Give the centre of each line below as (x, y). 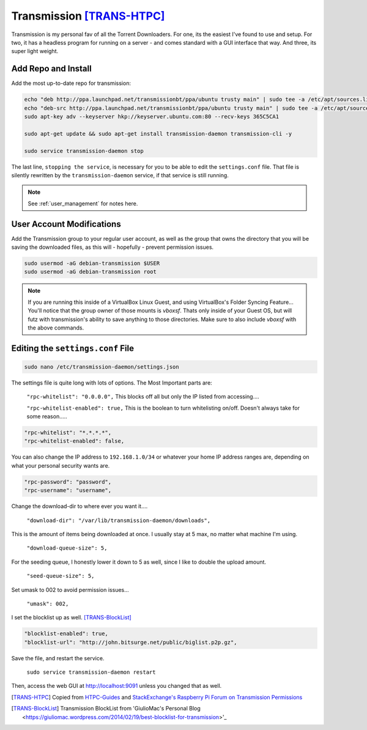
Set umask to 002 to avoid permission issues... (70, 589)
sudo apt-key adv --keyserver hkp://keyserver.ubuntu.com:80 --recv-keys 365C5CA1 (152, 116)
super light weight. (35, 51)
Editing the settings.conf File (73, 348)
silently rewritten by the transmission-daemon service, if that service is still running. (120, 175)
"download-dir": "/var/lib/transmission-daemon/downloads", (119, 520)
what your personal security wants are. (61, 465)
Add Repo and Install (51, 69)
